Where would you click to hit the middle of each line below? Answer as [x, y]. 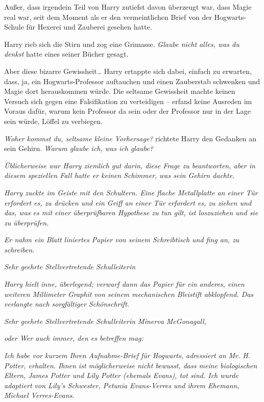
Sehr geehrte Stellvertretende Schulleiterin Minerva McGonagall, [105, 321]
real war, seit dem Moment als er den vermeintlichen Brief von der [108, 17]
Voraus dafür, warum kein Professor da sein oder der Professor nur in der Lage [127, 111]
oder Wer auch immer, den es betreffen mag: [74, 338]
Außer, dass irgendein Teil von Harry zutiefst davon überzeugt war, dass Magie [128, 7]
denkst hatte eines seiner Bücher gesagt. [66, 54]
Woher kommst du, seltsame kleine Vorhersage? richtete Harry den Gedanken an [130, 138]
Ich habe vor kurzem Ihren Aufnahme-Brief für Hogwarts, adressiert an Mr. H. [127, 355]
